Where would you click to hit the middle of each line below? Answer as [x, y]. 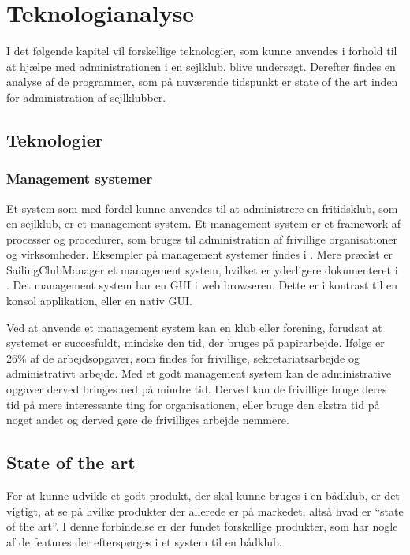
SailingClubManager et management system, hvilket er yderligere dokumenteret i [202, 269]
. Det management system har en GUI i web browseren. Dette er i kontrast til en [202, 285]
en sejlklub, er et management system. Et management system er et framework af [203, 223]
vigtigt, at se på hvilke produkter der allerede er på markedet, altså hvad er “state [205, 510]
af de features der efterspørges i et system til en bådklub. [144, 541]
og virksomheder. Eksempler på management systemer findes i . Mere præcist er [200, 254]
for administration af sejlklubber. [86, 97]
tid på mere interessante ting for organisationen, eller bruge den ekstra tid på [193, 404]
